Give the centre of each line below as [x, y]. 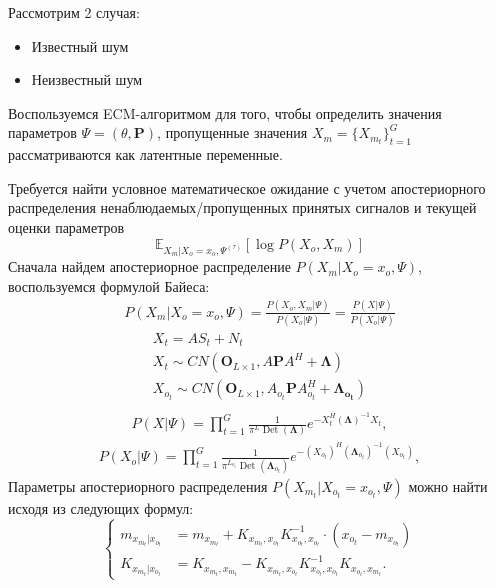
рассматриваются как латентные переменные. [145, 154]
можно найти [448, 485]
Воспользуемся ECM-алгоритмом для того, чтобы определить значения [225, 112]
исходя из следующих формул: [101, 507]
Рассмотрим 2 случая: [74, 12]
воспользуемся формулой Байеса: [109, 285]
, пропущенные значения [232, 132]
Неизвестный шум [87, 79]
